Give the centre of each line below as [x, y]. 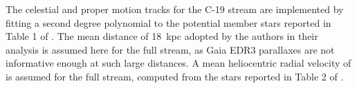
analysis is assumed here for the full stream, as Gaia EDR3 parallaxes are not [170, 49]
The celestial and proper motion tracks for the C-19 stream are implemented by [175, 9]
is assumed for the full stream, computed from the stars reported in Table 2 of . [175, 76]
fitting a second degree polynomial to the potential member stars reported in [168, 22]
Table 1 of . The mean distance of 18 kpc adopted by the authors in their [162, 36]
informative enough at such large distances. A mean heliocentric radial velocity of [178, 63]
